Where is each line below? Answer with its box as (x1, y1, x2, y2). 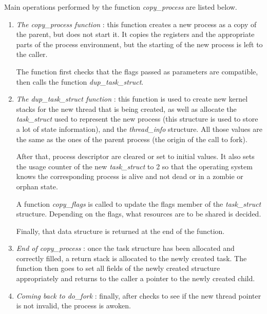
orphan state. (16, 181, 58, 191)
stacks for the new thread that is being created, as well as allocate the (16, 103, 237, 114)
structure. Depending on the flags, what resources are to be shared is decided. (16, 208, 261, 219)
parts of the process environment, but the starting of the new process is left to (16, 38, 263, 49)
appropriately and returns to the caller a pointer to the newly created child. (16, 273, 255, 284)
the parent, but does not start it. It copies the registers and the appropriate (16, 29, 255, 40)
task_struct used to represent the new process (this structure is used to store (16, 113, 258, 124)
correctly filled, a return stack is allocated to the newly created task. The (16, 252, 247, 263)
